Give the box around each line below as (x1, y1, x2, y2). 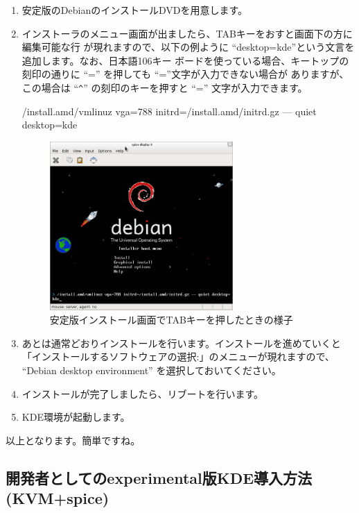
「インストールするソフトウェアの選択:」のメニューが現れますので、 (21, 349, 335, 364)
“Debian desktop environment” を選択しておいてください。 (21, 362, 281, 377)
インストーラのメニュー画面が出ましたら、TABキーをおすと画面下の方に (21, 26, 353, 40)
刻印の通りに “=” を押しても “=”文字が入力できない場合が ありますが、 (21, 67, 349, 81)
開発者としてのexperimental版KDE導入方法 (6, 466, 313, 488)
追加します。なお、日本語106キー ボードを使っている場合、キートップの (21, 53, 349, 67)
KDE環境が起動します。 (21, 410, 130, 424)
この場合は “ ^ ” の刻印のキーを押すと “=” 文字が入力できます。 (21, 80, 308, 94)
